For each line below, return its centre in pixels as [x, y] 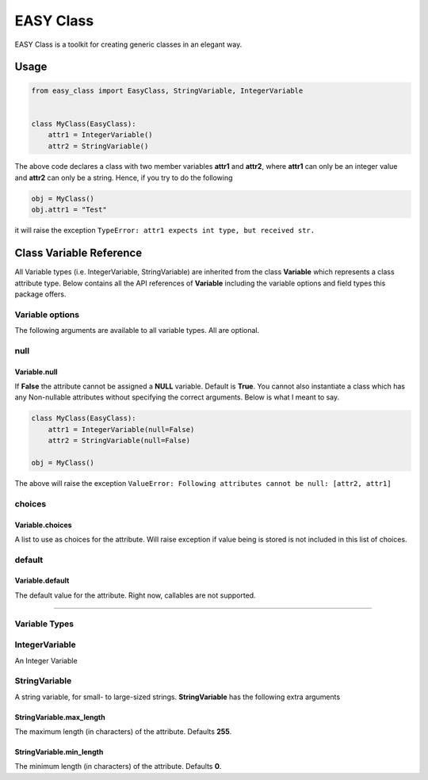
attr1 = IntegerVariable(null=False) [121, 429]
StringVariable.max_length [60, 717]
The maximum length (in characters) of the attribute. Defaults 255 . [123, 732]
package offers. [40, 294]
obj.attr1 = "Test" [69, 210]
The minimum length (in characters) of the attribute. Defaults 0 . [118, 767]
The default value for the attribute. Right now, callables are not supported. [136, 595]
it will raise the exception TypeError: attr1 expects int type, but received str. [165, 231]
